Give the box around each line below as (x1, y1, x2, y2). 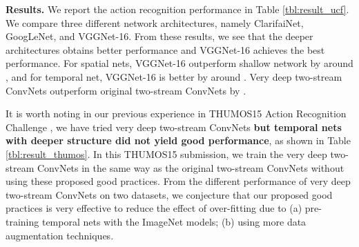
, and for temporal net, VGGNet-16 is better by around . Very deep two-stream (6, 69, 342, 83)
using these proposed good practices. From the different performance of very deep (6, 174, 351, 188)
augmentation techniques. (6, 228, 114, 242)
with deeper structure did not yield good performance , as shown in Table (6, 133, 351, 148)
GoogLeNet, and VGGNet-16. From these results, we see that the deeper (6, 29, 313, 43)
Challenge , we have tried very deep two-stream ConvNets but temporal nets (6, 119, 342, 134)
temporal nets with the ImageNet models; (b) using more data (41, 214, 307, 228)
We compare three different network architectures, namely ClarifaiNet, (6, 15, 304, 30)
